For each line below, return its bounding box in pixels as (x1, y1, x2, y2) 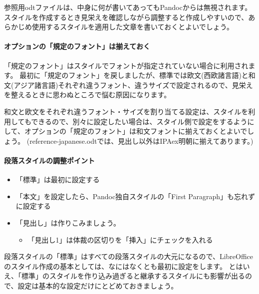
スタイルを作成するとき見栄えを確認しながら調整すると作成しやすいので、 (4, 11, 249, 22)
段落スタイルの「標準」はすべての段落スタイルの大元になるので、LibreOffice (4, 251, 254, 262)
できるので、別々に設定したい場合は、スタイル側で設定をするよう (31, 116, 248, 126)
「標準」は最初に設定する (15, 174, 100, 185)
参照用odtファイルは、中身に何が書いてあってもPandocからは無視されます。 (4, 2, 252, 12)
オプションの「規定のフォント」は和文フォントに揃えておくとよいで (24, 126, 248, 136)
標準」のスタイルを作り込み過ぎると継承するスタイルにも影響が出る (21, 271, 245, 281)
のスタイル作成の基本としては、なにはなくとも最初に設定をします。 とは (4, 261, 243, 271)
